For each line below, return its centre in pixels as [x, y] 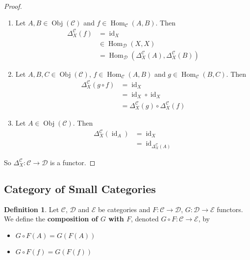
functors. [230, 209]
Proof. [13, 6]
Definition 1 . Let [32, 209]
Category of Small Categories [80, 188]
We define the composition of [51, 219]
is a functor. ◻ [73, 162]
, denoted [145, 219]
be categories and [124, 209]
